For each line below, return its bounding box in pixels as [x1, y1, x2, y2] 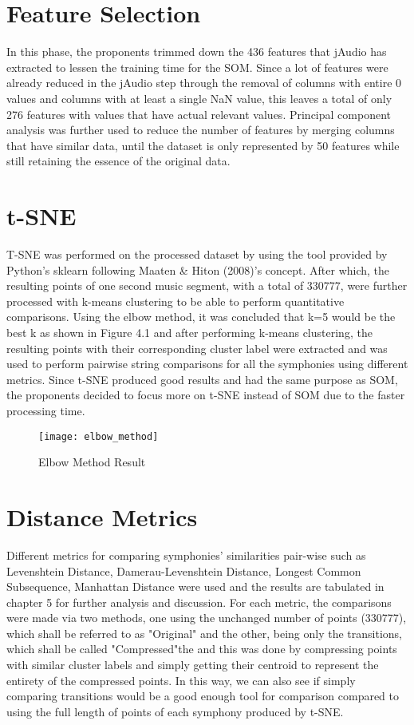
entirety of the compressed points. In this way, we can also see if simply [6, 672, 356, 688]
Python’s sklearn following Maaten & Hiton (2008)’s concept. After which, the [6, 261, 390, 278]
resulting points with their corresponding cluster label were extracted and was [6, 339, 388, 356]
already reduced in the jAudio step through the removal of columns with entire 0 [6, 74, 402, 91]
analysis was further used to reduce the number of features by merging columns [6, 121, 395, 138]
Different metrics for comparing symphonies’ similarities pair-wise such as [6, 546, 366, 563]
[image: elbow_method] [38, 430, 159, 442]
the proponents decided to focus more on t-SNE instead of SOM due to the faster [6, 386, 405, 403]
